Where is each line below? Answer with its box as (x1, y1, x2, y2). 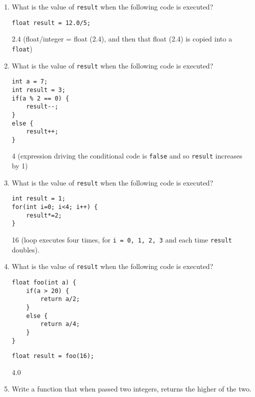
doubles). (11, 244, 40, 254)
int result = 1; (11, 195, 66, 202)
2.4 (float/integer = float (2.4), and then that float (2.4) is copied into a (11, 33, 232, 44)
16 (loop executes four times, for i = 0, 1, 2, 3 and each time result (11, 234, 232, 244)
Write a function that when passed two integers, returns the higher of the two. (11, 383, 252, 394)
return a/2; (40, 295, 80, 303)
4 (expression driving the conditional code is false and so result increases (11, 150, 243, 161)
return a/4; (40, 320, 80, 328)
